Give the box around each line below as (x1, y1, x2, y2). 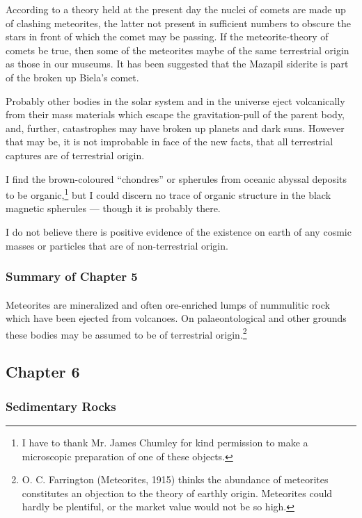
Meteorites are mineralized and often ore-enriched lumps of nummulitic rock (6, 297, 330, 311)
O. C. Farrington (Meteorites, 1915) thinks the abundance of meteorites (22, 472, 329, 487)
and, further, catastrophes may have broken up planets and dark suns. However (6, 120, 345, 135)
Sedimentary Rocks (6, 397, 116, 414)
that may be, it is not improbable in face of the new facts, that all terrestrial (6, 134, 333, 149)
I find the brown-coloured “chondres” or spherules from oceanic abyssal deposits (6, 171, 347, 186)
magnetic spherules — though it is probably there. (6, 201, 221, 216)
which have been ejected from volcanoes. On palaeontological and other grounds (6, 311, 347, 325)
